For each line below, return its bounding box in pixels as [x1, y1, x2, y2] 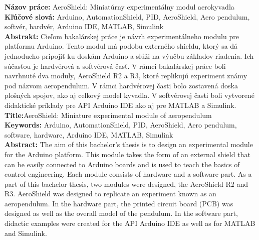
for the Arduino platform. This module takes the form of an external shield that [5, 149, 250, 159]
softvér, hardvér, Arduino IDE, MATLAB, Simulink [5, 21, 164, 32]
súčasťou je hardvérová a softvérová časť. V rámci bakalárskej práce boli [5, 60, 226, 71]
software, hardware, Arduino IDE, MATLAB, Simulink [5, 129, 173, 140]
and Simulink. [5, 227, 47, 238]
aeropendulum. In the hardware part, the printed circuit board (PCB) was [5, 198, 233, 208]
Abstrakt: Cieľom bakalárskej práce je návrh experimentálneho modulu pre [5, 31, 239, 41]
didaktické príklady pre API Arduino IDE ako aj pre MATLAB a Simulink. [5, 99, 236, 110]
